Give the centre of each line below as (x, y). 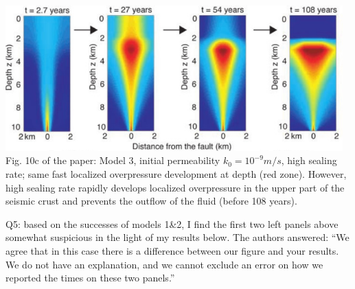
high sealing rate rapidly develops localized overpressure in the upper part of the (175, 187)
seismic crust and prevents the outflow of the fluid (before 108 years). (151, 201)
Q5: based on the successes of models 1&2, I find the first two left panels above (172, 223)
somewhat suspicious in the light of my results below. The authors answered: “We (177, 237)
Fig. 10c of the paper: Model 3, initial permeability (113, 160)
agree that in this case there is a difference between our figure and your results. (172, 251)
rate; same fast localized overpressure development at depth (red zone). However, (176, 174)
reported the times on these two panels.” (90, 278)
